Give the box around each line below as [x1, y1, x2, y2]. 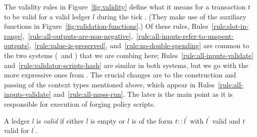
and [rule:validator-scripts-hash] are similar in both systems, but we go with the [4, 60, 249, 70]
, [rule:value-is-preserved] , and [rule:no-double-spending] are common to [29, 40, 249, 51]
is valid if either [36, 115, 84, 126]
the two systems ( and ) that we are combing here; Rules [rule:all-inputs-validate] [4, 50, 254, 60]
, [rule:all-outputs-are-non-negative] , [22, 30, 133, 41]
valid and [212, 115, 241, 126]
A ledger [4, 115, 30, 126]
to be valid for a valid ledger [4, 11, 90, 21]
